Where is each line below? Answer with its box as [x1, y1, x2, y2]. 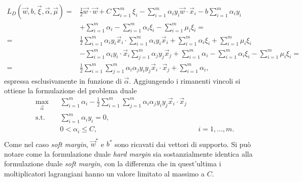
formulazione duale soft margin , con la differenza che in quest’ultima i [4, 158, 221, 169]
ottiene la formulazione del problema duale [4, 85, 137, 96]
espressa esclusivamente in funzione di [4, 75, 122, 86]
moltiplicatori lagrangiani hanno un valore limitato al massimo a [4, 168, 205, 179]
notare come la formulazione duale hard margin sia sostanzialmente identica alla [4, 148, 253, 159]
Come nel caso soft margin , [4, 138, 88, 149]
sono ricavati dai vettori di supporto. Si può [115, 138, 251, 149]
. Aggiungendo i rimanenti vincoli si [129, 75, 241, 86]
